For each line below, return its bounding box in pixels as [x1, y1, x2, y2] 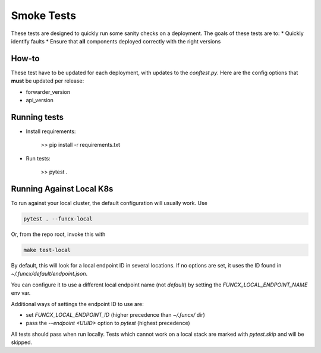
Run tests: [26, 155, 51, 162]
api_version [26, 97, 53, 104]
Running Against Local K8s [11, 184, 114, 194]
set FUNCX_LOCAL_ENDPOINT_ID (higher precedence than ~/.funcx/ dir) [26, 311, 205, 318]
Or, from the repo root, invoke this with [11, 231, 106, 238]
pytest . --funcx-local [23, 215, 93, 222]
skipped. [11, 339, 33, 346]
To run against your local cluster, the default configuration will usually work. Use [11, 200, 207, 206]
